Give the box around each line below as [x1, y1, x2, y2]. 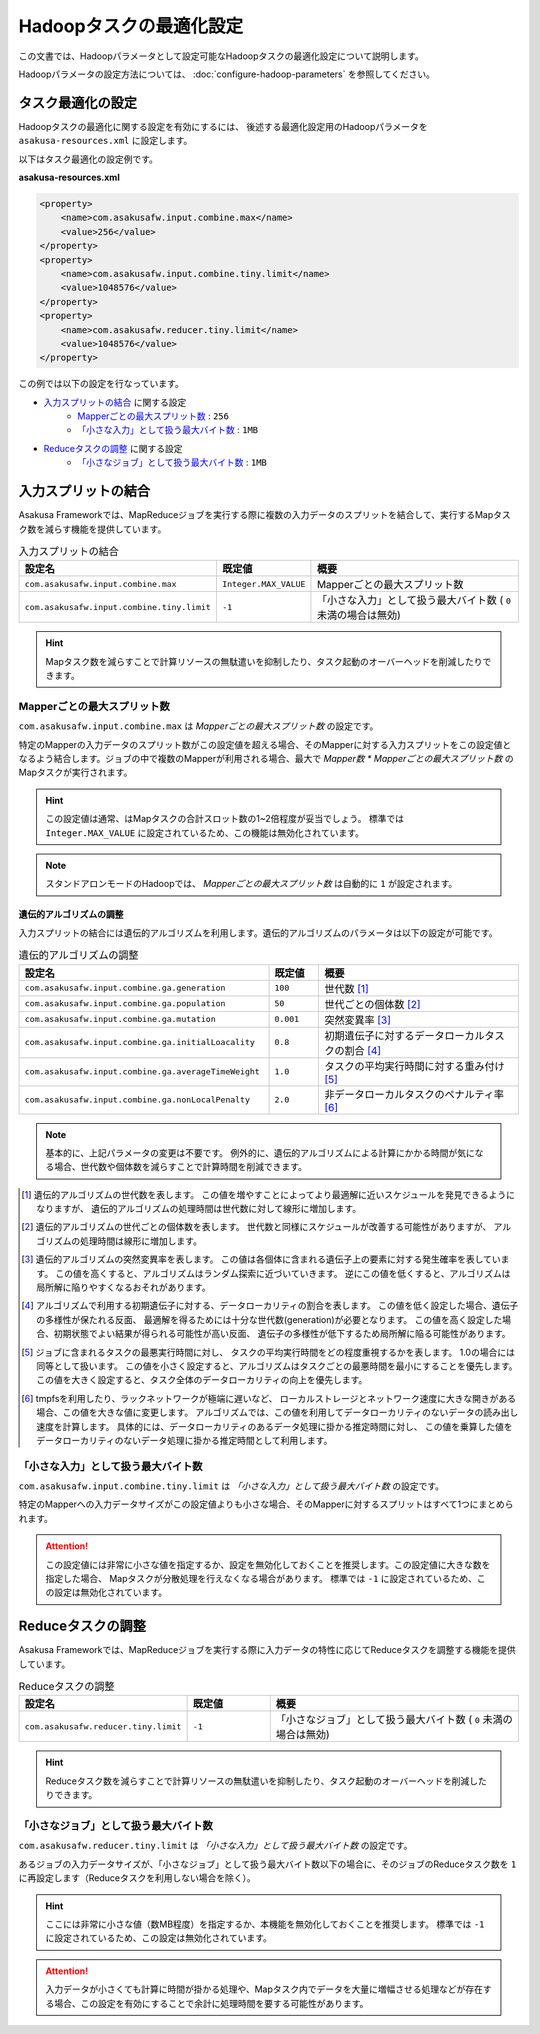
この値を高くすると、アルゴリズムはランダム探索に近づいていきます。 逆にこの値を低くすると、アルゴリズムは [55, 1267, 511, 1279]
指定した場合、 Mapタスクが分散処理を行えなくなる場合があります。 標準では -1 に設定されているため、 [45, 1573, 477, 1585]
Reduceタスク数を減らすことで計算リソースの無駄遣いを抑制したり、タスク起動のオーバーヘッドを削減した [45, 1775, 487, 1787]
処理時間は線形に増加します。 [80, 1235, 202, 1247]
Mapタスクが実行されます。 [18, 766, 133, 779]
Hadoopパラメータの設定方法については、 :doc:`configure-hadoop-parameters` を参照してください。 [18, 68, 435, 80]
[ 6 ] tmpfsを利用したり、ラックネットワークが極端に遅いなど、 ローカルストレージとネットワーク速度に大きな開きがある [21, 1392, 517, 1404]
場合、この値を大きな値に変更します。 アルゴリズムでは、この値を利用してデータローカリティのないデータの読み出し [36, 1406, 519, 1419]
